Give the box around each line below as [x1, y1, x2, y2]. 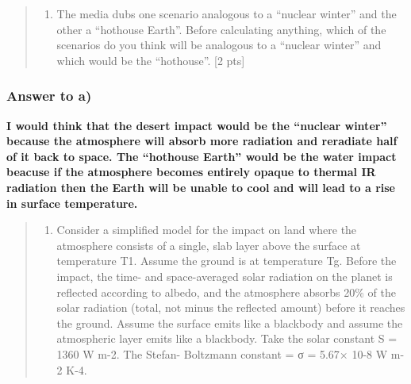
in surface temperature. [6, 194, 138, 211]
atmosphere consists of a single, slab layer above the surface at [56, 236, 361, 253]
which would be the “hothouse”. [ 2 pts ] [56, 52, 245, 68]
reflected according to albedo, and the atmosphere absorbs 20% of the [56, 283, 396, 300]
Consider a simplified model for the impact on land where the [56, 221, 357, 238]
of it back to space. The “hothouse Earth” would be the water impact [6, 148, 397, 164]
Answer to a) [6, 86, 92, 106]
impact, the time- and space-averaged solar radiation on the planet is [56, 267, 393, 284]
